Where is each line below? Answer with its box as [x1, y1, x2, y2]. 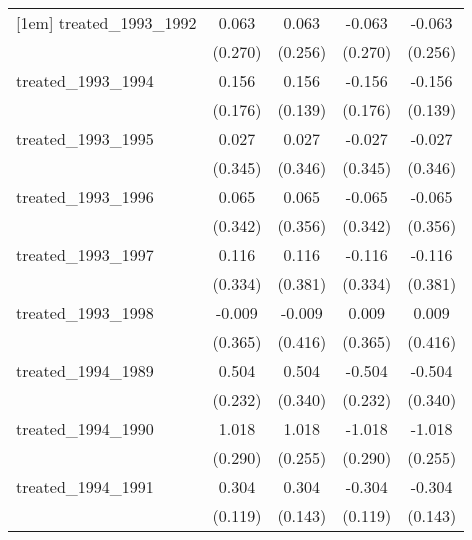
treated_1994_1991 [16, 475, 154, 498]
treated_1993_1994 [16, 69, 154, 92]
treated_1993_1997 [16, 243, 154, 266]
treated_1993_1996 [16, 185, 154, 208]
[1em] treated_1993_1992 [16, 11, 197, 34]
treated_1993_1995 [16, 127, 154, 150]
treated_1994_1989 [16, 359, 154, 382]
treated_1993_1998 [16, 301, 154, 324]
